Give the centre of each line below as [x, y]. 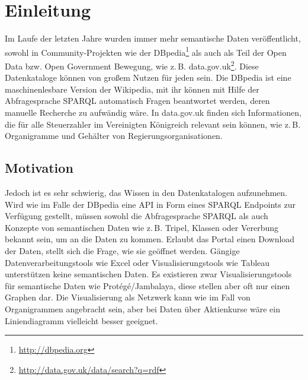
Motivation [39, 168]
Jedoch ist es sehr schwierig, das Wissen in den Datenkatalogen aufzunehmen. [146, 192]
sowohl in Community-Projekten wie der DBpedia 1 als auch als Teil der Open [146, 51]
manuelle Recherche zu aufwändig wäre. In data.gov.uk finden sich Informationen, [153, 112]
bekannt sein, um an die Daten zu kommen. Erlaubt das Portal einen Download [150, 239]
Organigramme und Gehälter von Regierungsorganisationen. [114, 136]
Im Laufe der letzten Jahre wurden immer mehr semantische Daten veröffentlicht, [153, 38]
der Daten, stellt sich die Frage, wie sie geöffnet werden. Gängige [122, 250]
